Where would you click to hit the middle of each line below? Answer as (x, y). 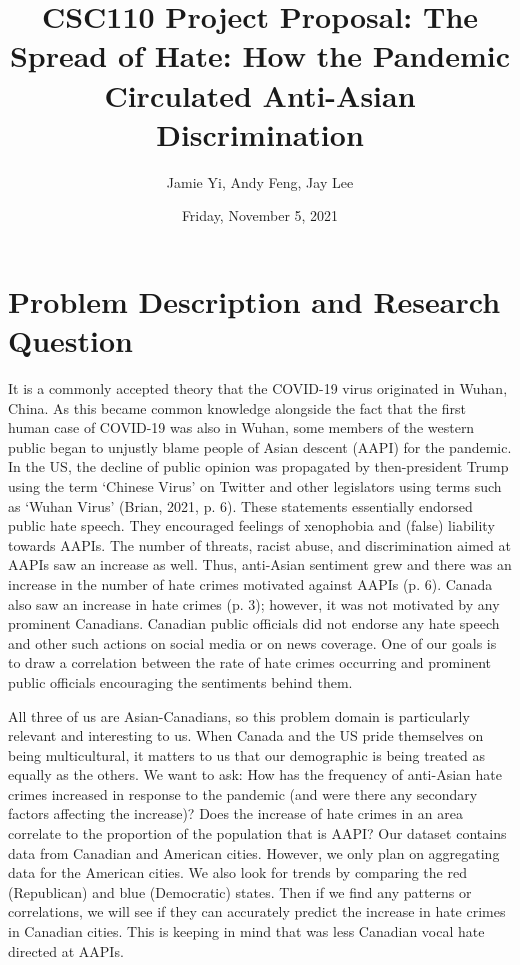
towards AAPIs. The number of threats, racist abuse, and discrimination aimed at (259, 544)
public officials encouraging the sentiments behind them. (180, 681)
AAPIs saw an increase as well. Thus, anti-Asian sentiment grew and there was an (260, 564)
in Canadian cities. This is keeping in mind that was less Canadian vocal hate (246, 931)
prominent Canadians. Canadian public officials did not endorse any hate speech (254, 623)
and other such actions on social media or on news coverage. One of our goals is (252, 642)
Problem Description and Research (254, 300)
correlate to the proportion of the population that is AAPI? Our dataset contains (257, 833)
